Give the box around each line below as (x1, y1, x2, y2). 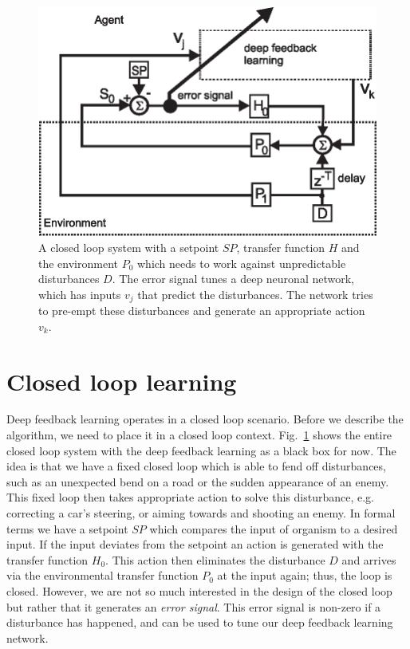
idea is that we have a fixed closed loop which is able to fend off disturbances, (6, 458, 386, 474)
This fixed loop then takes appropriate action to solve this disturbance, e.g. (6, 489, 374, 505)
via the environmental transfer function (6, 567, 199, 584)
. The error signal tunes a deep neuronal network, (112, 270, 354, 287)
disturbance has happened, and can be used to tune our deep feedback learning (6, 614, 393, 631)
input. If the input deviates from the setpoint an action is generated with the (6, 536, 384, 553)
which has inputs (38, 285, 121, 302)
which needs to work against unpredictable (137, 254, 346, 271)
